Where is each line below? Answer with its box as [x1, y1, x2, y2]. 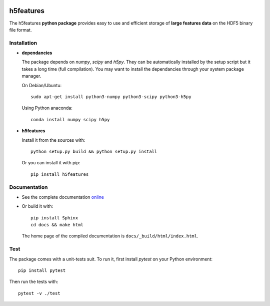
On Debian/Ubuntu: [21, 82, 62, 88]
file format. [9, 27, 32, 33]
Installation [9, 39, 37, 46]
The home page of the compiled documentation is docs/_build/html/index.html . [21, 233, 198, 239]
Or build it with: [21, 203, 53, 209]
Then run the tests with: [9, 278, 58, 285]
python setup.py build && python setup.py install [30, 148, 157, 154]
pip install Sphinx [30, 215, 78, 220]
